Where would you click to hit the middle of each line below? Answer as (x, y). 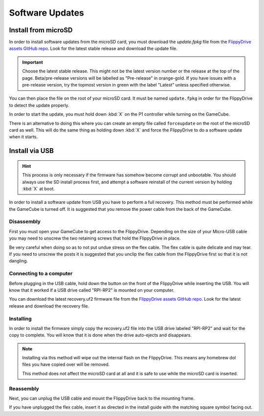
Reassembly (24, 389)
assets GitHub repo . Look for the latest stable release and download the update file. (93, 48)
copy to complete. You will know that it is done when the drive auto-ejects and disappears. (100, 335)
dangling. (18, 261)
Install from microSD (41, 30)
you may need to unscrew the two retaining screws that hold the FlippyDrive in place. (95, 238)
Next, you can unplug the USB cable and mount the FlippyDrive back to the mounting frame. (102, 398)
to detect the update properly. (39, 105)
